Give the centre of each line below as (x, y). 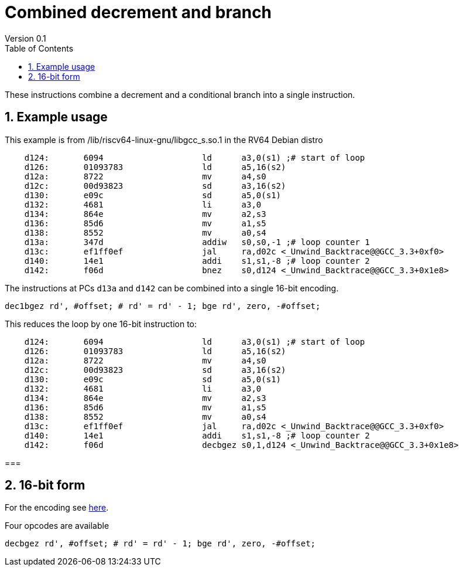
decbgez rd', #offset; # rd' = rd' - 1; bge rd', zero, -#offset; (160, 544)
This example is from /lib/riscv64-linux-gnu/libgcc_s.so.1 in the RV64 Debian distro (164, 140)
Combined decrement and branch (138, 12)
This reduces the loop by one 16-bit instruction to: (101, 324)
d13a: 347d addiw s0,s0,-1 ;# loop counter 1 (197, 242)
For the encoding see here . (57, 508)
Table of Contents (39, 48)
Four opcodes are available (57, 526)
